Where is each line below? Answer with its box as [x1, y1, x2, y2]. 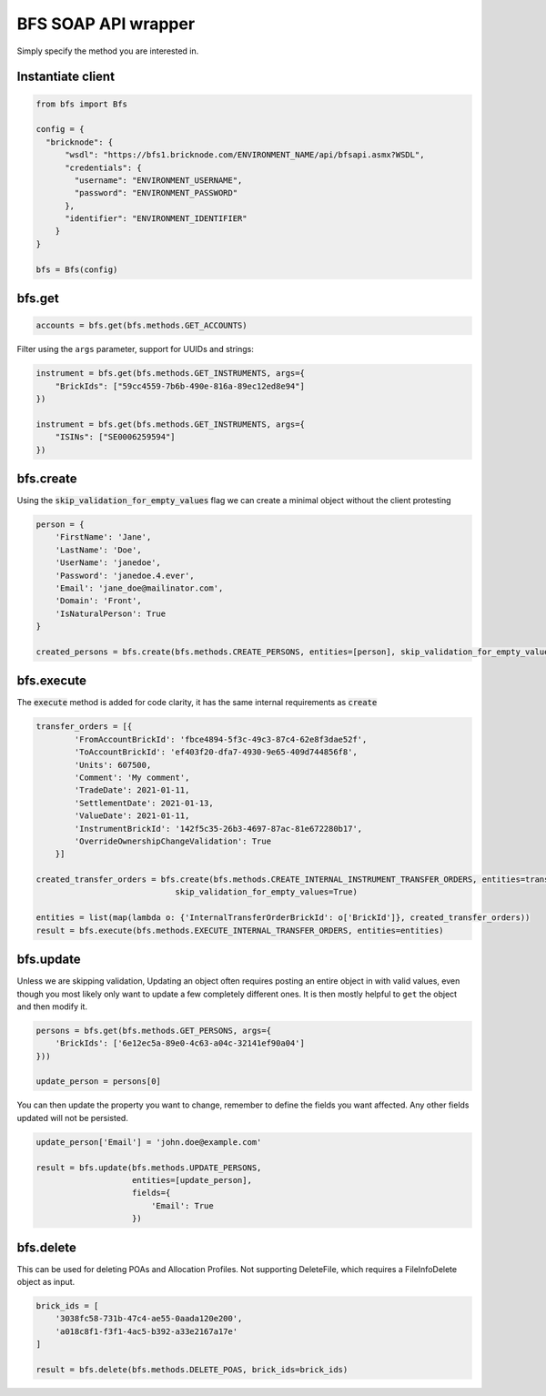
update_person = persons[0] [35, 1077, 161, 1087]
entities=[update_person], [132, 1175, 252, 1186]
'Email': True [150, 1200, 214, 1210]
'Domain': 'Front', [55, 596, 143, 606]
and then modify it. [16, 1001, 88, 1012]
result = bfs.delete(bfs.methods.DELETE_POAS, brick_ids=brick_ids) [35, 1365, 349, 1375]
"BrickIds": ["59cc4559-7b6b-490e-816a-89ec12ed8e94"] [55, 380, 305, 391]
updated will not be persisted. [16, 1112, 129, 1123]
